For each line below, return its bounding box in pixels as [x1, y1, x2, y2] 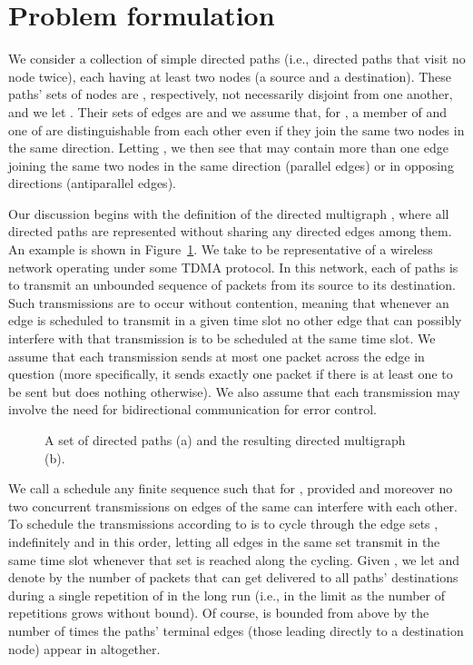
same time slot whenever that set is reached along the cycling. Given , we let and [8, 550, 460, 569]
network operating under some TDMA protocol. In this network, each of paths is [8, 257, 458, 276]
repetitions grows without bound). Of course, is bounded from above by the [8, 603, 429, 622]
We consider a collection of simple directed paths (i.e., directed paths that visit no [8, 49, 466, 68]
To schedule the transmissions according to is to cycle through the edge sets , [8, 514, 439, 533]
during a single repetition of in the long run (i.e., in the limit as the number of [8, 585, 446, 604]
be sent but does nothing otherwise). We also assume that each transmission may [8, 382, 460, 401]
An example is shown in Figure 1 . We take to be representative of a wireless [8, 240, 433, 259]
